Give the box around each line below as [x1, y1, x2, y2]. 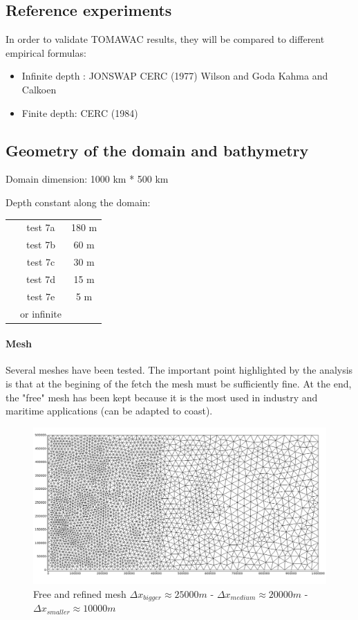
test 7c [26, 255, 55, 268]
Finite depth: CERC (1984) [21, 105, 138, 120]
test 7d [26, 271, 56, 286]
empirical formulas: [6, 45, 86, 60]
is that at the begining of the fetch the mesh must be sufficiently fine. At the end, [6, 376, 352, 391]
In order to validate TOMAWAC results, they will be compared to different [6, 32, 325, 46]
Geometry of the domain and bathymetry [6, 139, 309, 161]
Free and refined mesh [33, 586, 126, 601]
